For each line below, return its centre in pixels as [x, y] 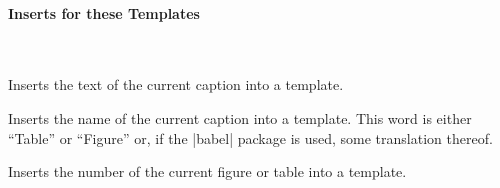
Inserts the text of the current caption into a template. [176, 84]
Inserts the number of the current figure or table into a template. [207, 171]
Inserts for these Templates [104, 12]
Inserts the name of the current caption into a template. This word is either [240, 117]
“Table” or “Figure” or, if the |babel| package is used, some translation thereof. [250, 137]
